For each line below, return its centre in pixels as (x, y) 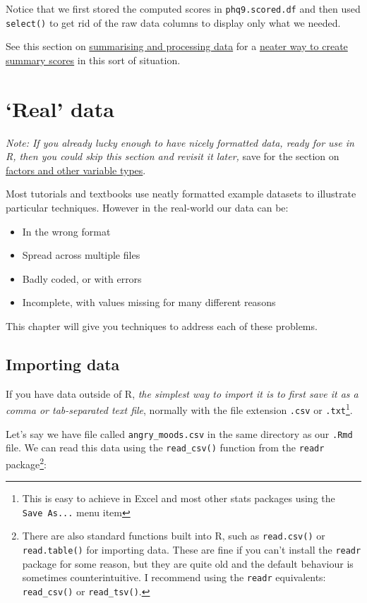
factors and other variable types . (76, 170)
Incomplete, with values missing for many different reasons (149, 302)
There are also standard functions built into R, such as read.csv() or (174, 536)
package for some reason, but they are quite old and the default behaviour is (188, 563)
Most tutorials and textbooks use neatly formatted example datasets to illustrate (181, 194)
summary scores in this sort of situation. (93, 60)
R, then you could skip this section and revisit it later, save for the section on (173, 156)
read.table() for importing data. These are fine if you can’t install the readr (192, 550)
